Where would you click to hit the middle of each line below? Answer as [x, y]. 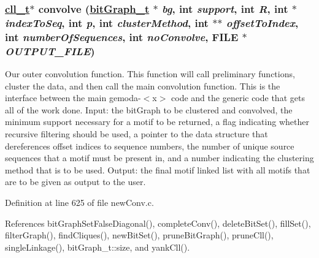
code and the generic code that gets [238, 98]
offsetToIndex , [262, 22]
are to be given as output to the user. [75, 182]
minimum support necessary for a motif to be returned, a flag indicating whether [157, 122]
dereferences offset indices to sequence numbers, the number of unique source [150, 146]
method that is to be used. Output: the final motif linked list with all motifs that [158, 169]
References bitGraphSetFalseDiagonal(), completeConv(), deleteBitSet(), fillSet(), [158, 223]
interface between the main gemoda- [73, 98]
